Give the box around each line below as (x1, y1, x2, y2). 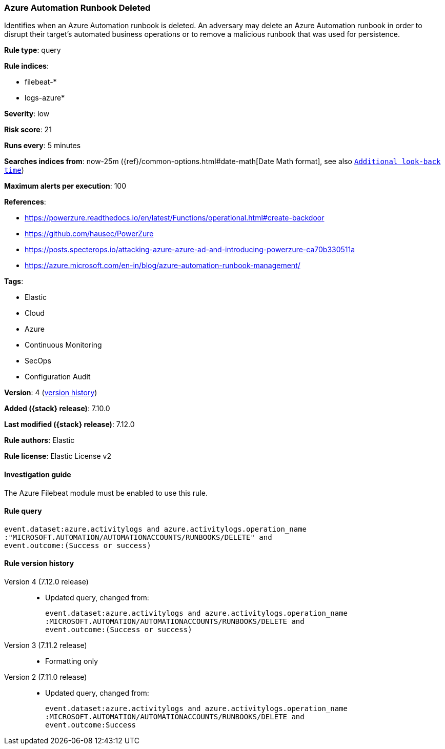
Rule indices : (4, 62, 49, 71)
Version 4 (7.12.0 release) (4, 577, 89, 586)
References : (4, 197, 46, 207)
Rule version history (4, 559, 74, 568)
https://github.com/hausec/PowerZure (25, 229, 154, 238)
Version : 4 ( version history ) (4, 388, 97, 397)
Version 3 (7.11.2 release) (4, 641, 87, 650)
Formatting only (45, 657, 98, 666)
